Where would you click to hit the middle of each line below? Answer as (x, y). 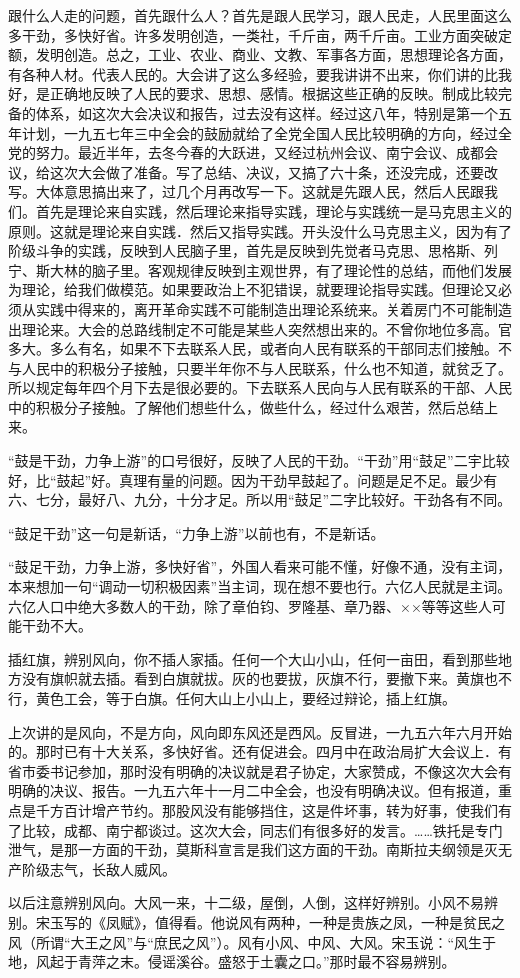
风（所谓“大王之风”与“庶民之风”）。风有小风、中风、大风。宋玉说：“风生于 (252, 941)
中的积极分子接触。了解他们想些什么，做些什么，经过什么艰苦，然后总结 (246, 406)
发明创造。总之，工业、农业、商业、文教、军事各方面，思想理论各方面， (273, 54)
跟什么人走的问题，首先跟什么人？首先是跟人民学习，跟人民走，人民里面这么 (260, 15)
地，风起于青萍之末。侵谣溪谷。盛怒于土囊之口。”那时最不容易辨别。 (232, 961)
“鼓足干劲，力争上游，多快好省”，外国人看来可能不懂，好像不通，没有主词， (260, 566)
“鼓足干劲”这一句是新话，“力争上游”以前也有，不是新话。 (196, 532)
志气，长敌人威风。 (112, 868)
